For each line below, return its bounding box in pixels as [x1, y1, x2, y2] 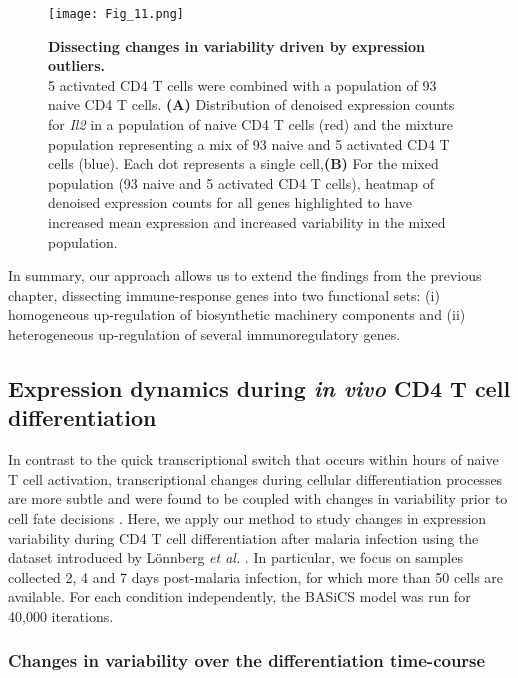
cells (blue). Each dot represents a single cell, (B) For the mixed [48, 153, 439, 174]
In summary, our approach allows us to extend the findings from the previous [8, 265, 482, 286]
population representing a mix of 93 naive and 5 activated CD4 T [48, 133, 450, 154]
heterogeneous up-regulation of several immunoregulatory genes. [8, 323, 401, 344]
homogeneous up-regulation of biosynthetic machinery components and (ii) [8, 304, 466, 325]
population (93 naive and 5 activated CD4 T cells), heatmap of [48, 172, 435, 193]
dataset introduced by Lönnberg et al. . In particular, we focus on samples [8, 547, 463, 568]
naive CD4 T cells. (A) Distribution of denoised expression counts [48, 94, 455, 115]
